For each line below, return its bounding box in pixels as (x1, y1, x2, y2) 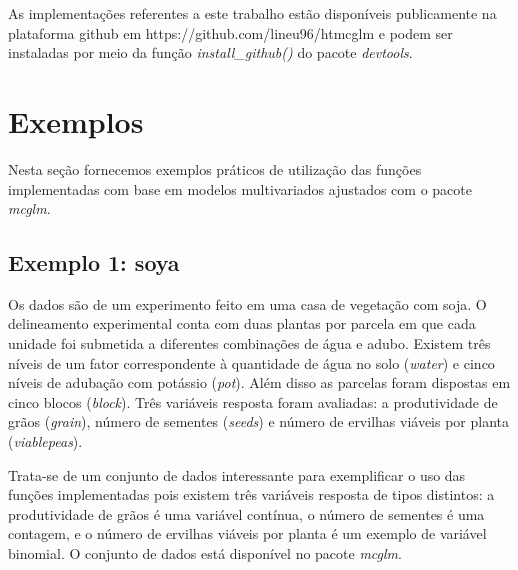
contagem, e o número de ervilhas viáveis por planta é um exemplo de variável (8, 523, 487, 544)
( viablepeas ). (8, 431, 83, 452)
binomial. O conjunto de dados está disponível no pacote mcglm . (8, 543, 402, 564)
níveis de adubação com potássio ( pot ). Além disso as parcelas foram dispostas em (8, 372, 511, 393)
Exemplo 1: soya (8, 247, 180, 278)
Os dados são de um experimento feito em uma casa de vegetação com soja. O (8, 293, 487, 314)
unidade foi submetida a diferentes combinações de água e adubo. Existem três (8, 333, 491, 354)
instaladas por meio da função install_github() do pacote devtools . (8, 42, 413, 63)
